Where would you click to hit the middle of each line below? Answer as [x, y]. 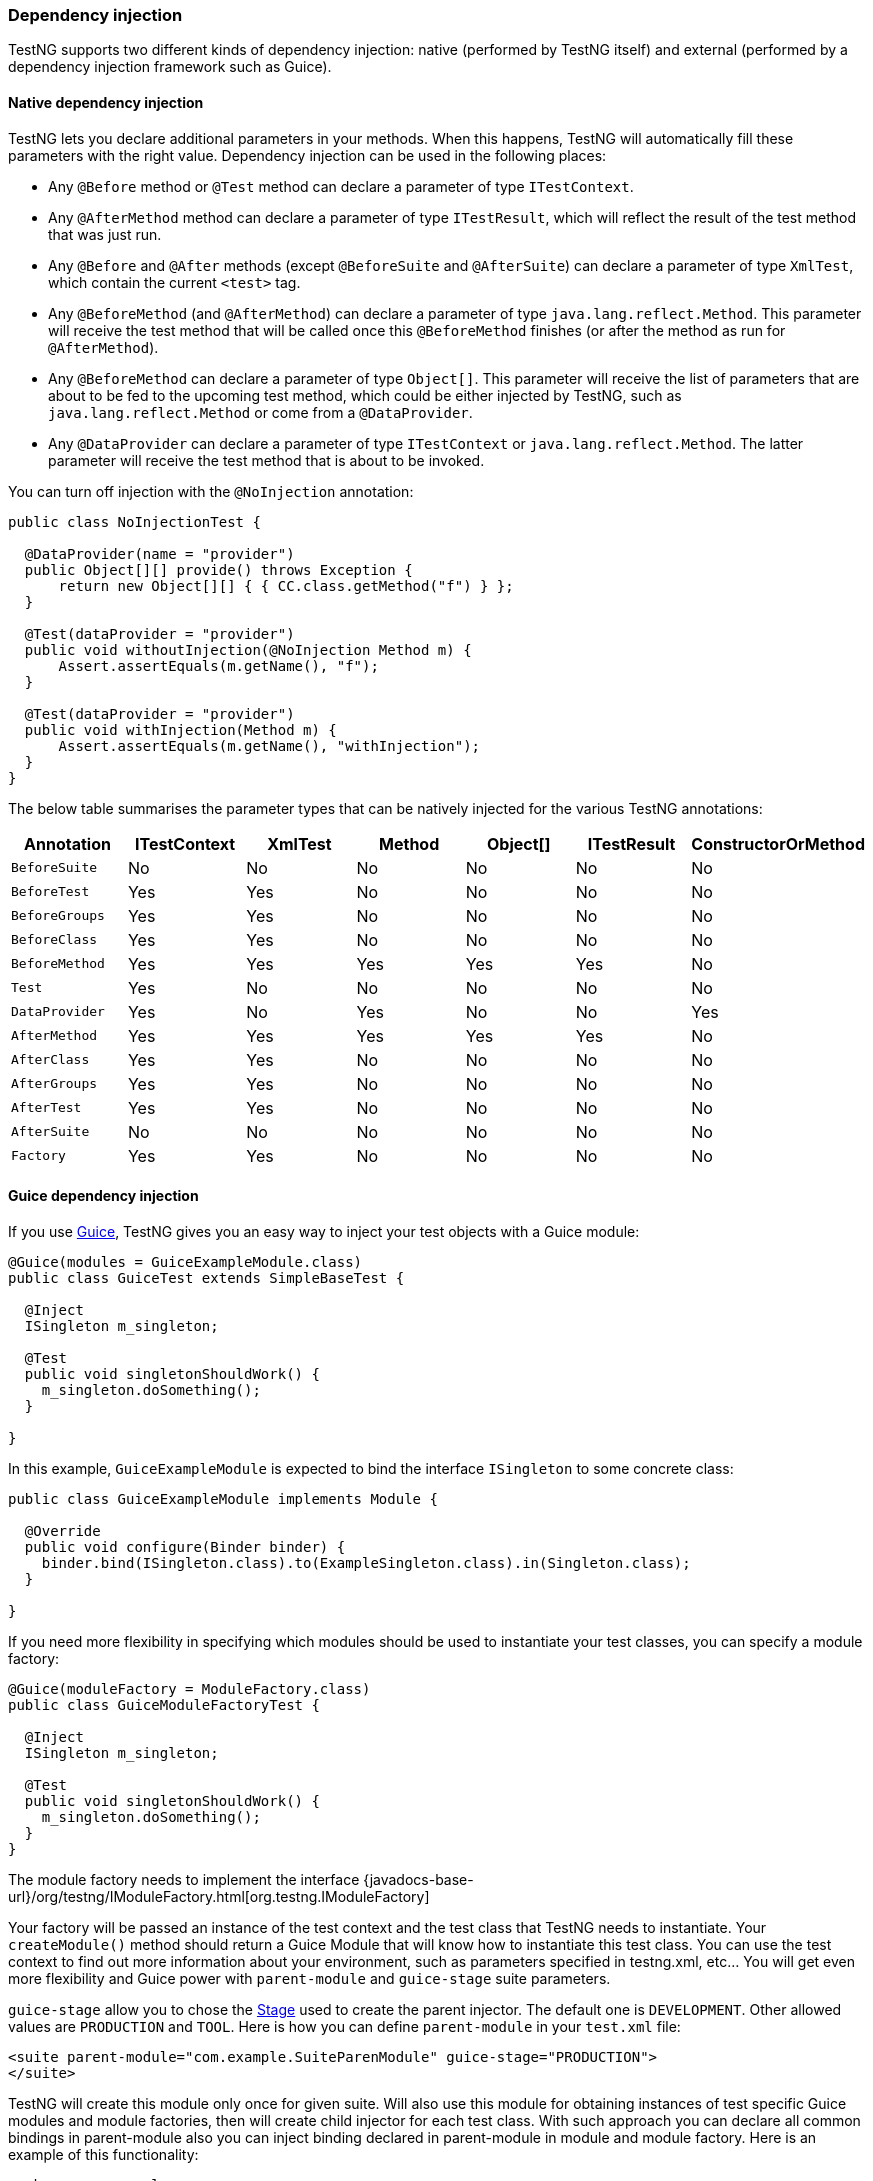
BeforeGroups [58, 916]
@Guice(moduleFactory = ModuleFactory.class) [189, 1688]
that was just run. [105, 234]
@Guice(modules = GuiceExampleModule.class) [185, 1261]
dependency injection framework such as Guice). [170, 67]
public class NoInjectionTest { [134, 521]
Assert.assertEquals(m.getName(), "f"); [218, 665]
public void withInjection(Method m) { [180, 729]
